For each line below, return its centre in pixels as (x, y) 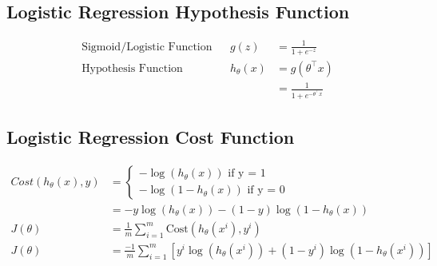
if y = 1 (247, 174)
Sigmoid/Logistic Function (147, 47)
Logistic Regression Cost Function (151, 136)
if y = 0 (266, 191)
